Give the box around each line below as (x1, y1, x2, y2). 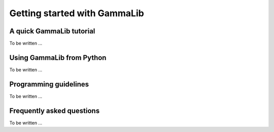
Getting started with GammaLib (9, 8, 144, 19)
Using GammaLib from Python (9, 53, 107, 62)
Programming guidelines (9, 80, 89, 89)
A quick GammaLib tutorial (9, 27, 95, 35)
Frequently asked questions (9, 106, 100, 115)
